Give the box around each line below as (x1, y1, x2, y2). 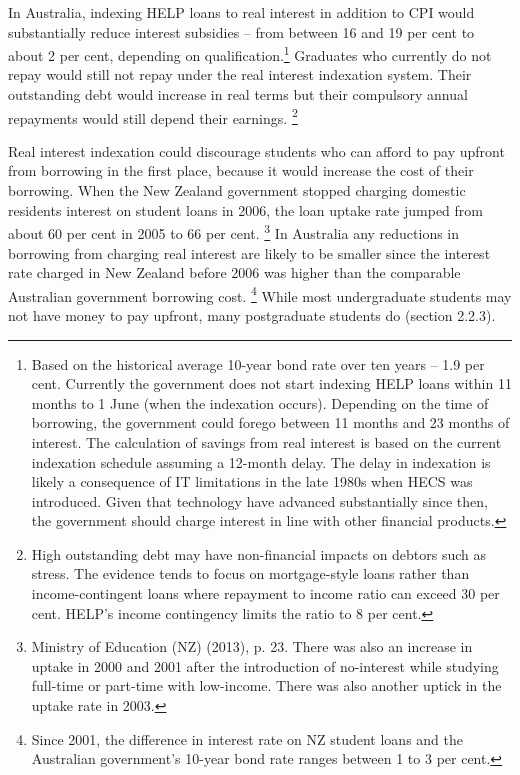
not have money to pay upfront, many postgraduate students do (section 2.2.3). (8, 304, 496, 325)
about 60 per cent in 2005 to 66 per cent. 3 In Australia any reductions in (8, 220, 460, 243)
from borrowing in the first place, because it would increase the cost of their (8, 160, 474, 181)
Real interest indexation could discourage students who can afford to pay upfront (8, 140, 505, 161)
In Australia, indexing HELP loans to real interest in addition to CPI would (8, 2, 475, 22)
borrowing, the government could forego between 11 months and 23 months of (31, 412, 510, 433)
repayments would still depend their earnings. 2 (8, 104, 298, 128)
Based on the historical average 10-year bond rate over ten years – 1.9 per (31, 353, 485, 374)
